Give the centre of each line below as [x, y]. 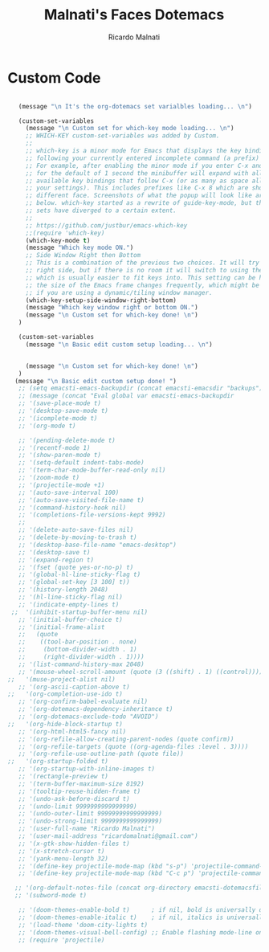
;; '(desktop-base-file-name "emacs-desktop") [98, 545]
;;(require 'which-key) [65, 233]
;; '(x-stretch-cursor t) [61, 851]
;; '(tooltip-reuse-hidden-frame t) [79, 791]
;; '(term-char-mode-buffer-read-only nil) [92, 470]
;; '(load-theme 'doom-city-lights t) [83, 925]
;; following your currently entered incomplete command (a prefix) [143, 158]
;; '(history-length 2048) [63, 590]
